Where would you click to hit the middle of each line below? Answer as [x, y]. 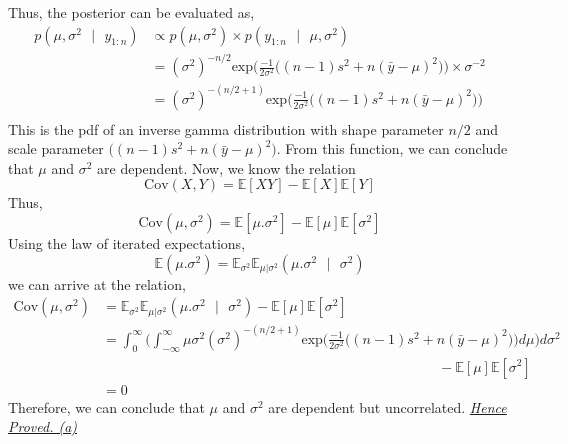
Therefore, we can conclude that [106, 406]
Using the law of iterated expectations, [127, 243]
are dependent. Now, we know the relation [226, 167]
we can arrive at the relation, [97, 283]
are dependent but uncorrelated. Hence [387, 406]
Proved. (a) [43, 426]
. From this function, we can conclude [392, 148]
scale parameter [56, 148]
